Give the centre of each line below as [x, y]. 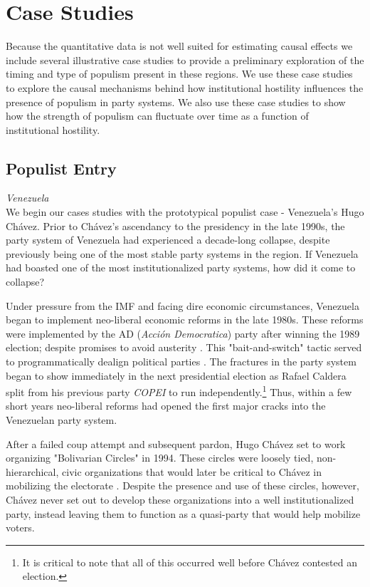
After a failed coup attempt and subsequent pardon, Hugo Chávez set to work [176, 443]
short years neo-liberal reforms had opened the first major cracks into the [166, 406]
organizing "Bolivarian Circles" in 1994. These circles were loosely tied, [160, 458]
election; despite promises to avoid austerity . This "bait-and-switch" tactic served [184, 347]
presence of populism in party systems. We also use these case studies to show [176, 102]
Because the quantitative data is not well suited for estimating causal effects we [179, 46]
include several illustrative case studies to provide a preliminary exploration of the [185, 59]
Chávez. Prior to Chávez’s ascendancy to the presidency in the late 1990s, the [175, 225]
